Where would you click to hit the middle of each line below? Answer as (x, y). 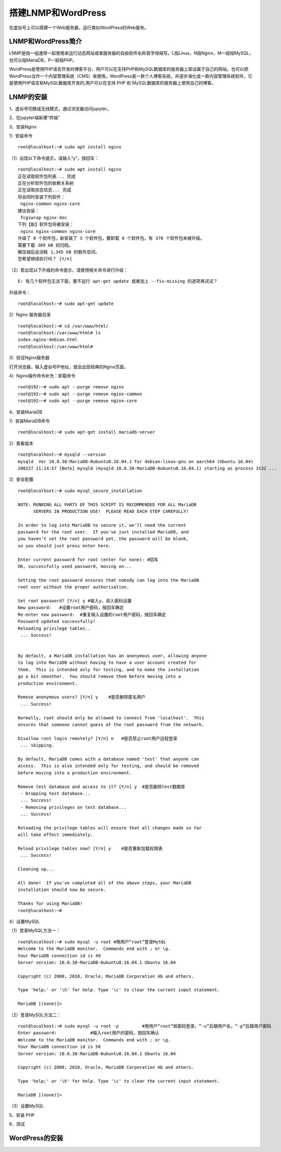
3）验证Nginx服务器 (29, 358)
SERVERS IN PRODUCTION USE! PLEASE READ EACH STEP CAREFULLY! (111, 511)
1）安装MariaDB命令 (29, 421)
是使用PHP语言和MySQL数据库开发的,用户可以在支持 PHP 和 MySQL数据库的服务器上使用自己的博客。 (112, 83)
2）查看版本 (21, 443)
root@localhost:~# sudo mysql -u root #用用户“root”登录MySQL (92, 942)
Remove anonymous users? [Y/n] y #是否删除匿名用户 (82, 697)
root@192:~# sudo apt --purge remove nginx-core (77, 401)
